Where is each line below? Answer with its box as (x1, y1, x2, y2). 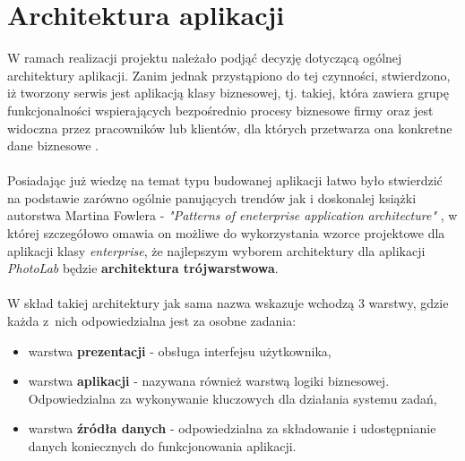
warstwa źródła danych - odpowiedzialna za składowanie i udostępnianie (28, 419, 436, 438)
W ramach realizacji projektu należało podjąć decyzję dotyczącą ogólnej (7, 48, 402, 67)
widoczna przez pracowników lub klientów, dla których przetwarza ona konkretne (7, 118, 452, 137)
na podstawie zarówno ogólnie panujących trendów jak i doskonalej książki (7, 188, 417, 207)
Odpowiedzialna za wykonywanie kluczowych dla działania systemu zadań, (28, 388, 437, 407)
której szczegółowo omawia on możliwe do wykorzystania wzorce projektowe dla (7, 224, 445, 243)
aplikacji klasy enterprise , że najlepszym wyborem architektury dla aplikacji (7, 241, 426, 260)
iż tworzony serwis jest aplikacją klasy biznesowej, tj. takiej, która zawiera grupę (7, 83, 449, 102)
